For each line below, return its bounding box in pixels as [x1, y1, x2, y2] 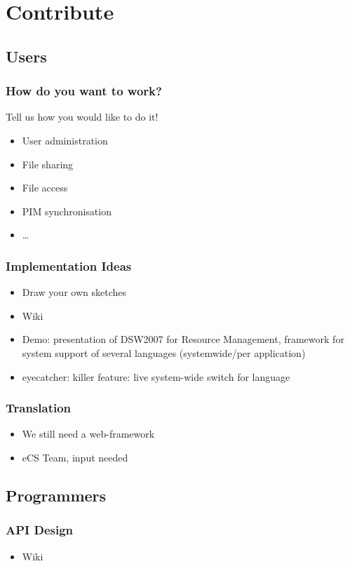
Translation [6, 399, 72, 417]
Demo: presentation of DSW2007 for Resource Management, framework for [22, 332, 344, 346]
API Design [6, 521, 74, 539]
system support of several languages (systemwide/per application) [22, 345, 306, 360]
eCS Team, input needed [22, 450, 128, 464]
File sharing [22, 156, 74, 171]
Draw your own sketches [22, 285, 126, 299]
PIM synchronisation [22, 203, 112, 218]
